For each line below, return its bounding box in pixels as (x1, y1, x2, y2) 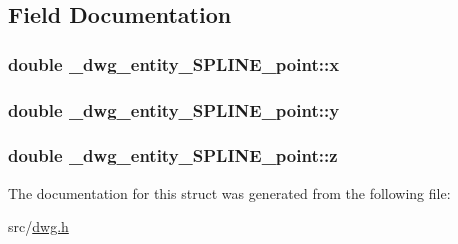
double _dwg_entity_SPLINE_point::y (8, 97, 340, 122)
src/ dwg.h (8, 216, 69, 237)
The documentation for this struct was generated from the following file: (8, 182, 451, 203)
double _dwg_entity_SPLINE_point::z (8, 143, 338, 168)
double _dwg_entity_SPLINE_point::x (8, 51, 340, 76)
